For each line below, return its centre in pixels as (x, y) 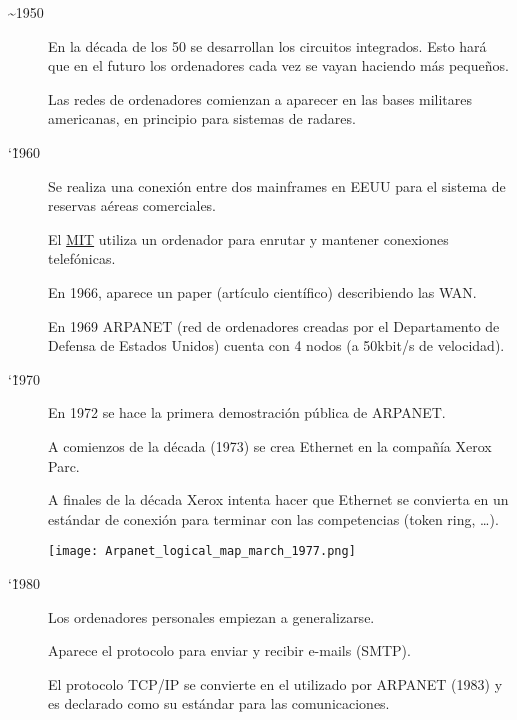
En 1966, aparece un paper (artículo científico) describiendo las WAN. (262, 291)
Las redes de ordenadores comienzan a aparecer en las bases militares (260, 98)
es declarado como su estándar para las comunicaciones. (219, 703)
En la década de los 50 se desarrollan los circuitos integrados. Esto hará (267, 45)
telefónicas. (82, 258)
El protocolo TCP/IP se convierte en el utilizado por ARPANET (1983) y (275, 683)
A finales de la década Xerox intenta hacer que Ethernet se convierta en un (278, 499)
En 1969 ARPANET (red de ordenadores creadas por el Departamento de (274, 325)
